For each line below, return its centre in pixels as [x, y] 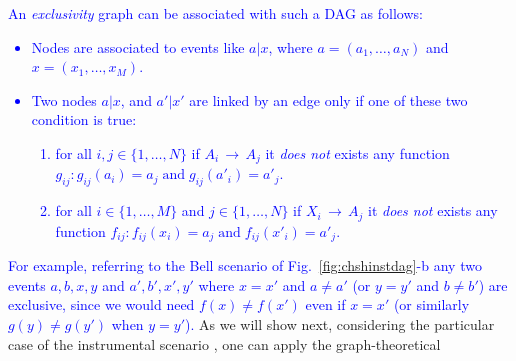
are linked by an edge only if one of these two [328, 99]
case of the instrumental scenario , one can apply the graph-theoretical [224, 343]
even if [325, 304]
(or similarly [431, 304]
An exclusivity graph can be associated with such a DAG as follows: [215, 13]
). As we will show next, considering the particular [340, 323]
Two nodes [64, 99]
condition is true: [84, 119]
